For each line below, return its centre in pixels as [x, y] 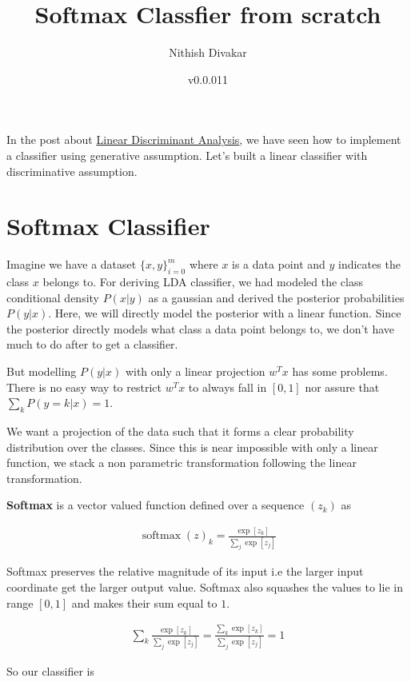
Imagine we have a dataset [72, 264]
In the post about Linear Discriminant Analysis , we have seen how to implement [204, 140]
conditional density [53, 297]
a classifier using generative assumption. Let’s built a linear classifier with [187, 155]
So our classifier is [50, 670]
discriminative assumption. [72, 171]
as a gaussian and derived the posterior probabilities [276, 297]
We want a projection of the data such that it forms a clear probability [180, 431]
